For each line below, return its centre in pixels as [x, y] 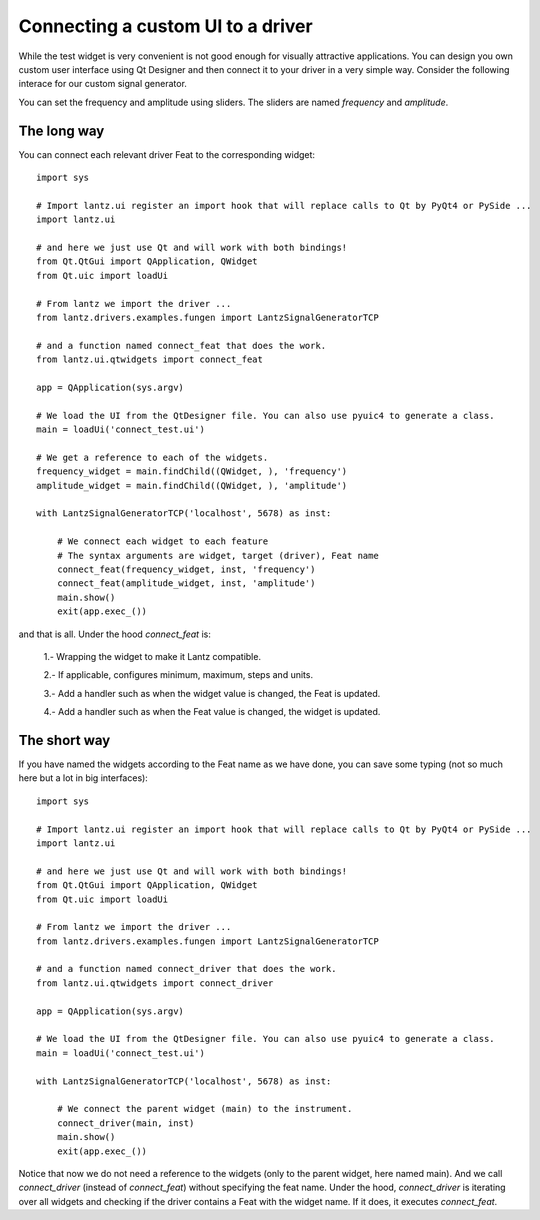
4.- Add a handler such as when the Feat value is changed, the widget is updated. [212, 712]
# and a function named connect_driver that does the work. [186, 969]
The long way [61, 130]
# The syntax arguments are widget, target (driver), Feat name [217, 555]
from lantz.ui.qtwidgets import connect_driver [155, 983]
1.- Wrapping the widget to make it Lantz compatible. [152, 656]
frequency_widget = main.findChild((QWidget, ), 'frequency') [192, 471]
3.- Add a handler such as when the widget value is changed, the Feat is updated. [212, 693]
